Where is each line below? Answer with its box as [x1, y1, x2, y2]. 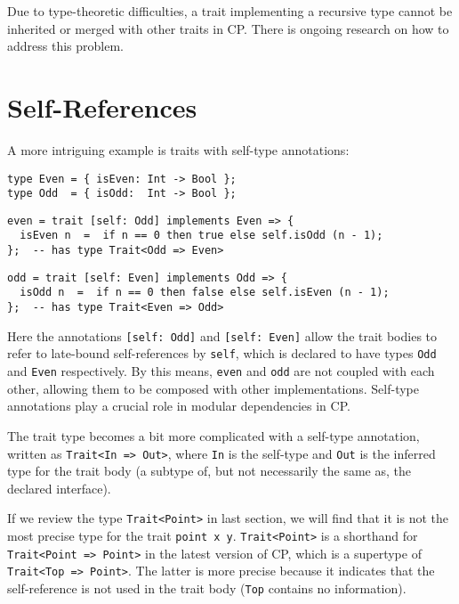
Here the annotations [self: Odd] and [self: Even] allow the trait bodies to [7, 326, 438, 345]
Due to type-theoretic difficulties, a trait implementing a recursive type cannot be [7, 2, 453, 20]
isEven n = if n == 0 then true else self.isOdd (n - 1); [20, 229, 383, 242]
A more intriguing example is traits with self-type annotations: [7, 140, 350, 159]
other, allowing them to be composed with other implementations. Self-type [7, 379, 420, 397]
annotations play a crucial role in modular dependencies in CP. [7, 396, 350, 415]
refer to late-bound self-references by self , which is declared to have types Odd [7, 344, 437, 363]
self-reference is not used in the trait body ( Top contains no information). [7, 578, 407, 597]
